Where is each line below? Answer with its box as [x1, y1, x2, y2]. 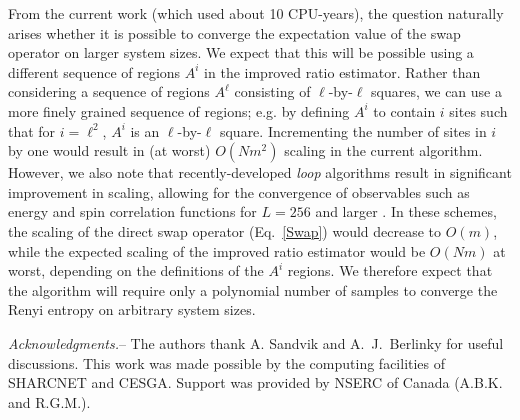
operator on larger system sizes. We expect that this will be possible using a [8, 42, 474, 63]
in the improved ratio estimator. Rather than [204, 61, 481, 82]
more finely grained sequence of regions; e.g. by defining [8, 100, 350, 121]
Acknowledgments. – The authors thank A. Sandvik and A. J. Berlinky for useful [8, 332, 504, 353]
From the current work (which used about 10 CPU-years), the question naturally [8, 3, 504, 23]
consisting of [234, 81, 311, 102]
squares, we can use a [371, 81, 502, 102]
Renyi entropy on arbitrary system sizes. [8, 299, 256, 320]
